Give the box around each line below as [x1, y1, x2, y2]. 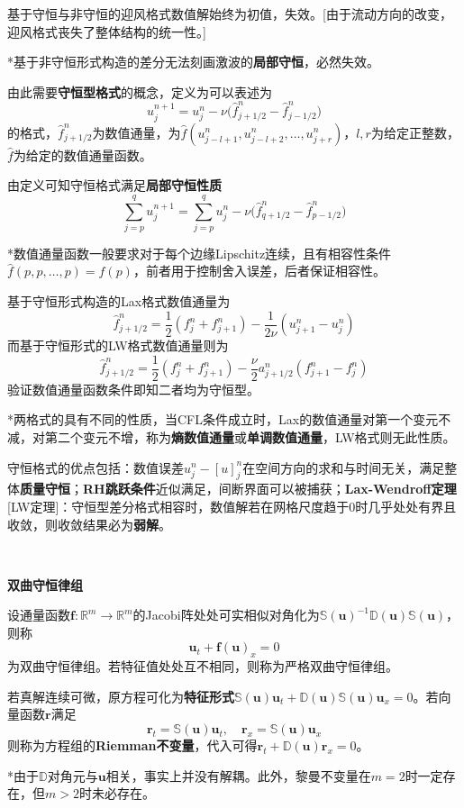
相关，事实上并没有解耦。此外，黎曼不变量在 [105, 766, 371, 785]
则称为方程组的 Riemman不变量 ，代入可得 [7, 736, 258, 755]
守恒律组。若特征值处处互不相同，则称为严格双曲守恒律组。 [44, 657, 398, 676]
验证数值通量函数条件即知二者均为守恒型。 [7, 379, 259, 398]
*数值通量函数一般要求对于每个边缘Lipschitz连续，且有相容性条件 [7, 243, 392, 262]
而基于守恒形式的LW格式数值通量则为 [7, 336, 229, 355]
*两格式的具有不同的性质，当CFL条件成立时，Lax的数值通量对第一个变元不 [7, 410, 451, 429]
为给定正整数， [370, 123, 459, 141]
